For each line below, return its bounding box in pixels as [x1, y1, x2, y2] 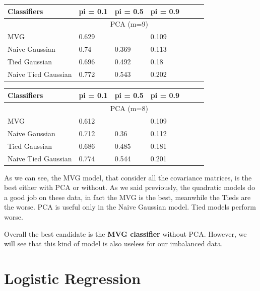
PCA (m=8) [110, 103, 148, 114]
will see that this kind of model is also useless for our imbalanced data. [4, 238, 223, 249]
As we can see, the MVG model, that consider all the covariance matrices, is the [4, 172, 252, 182]
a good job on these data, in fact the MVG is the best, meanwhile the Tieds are [4, 191, 251, 202]
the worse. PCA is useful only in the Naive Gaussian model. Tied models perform [4, 202, 256, 212]
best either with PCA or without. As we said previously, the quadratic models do [4, 182, 255, 192]
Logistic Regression [4, 267, 141, 288]
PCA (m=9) [110, 19, 148, 29]
